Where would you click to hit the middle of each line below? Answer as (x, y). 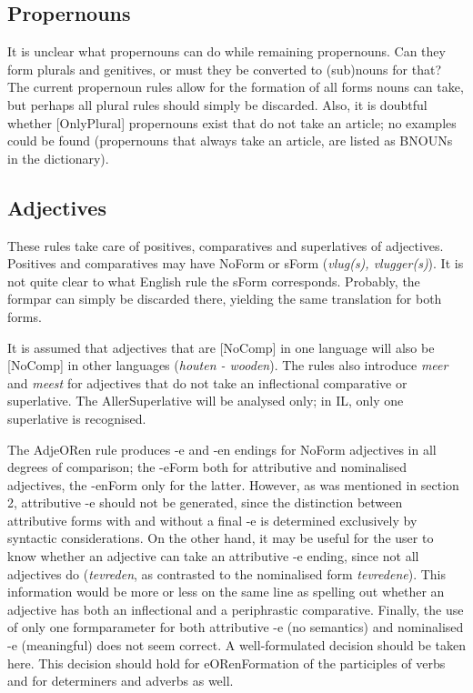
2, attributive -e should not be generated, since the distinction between (205, 502)
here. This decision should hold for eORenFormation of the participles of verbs (226, 663)
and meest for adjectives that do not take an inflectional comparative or (207, 382)
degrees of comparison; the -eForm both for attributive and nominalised (207, 467)
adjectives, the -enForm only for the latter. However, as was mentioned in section (233, 484)
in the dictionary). (58, 158)
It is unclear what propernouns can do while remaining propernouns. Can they (226, 51)
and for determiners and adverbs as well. (121, 681)
